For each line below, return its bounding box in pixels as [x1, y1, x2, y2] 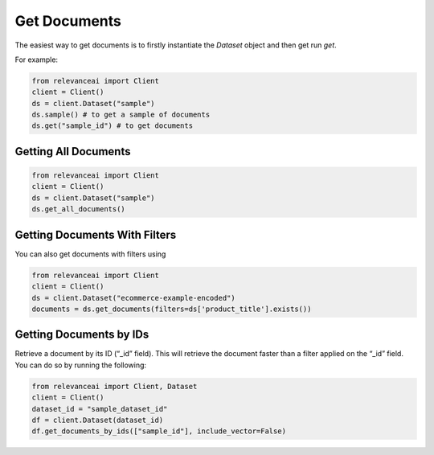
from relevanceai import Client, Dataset [31, 382, 198, 391]
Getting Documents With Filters [14, 227, 177, 241]
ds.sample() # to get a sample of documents [31, 110, 211, 120]
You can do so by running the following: [14, 360, 147, 370]
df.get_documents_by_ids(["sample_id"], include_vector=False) [31, 427, 287, 436]
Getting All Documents [14, 145, 131, 158]
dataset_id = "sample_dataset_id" [31, 404, 168, 413]
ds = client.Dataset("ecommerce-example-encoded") [31, 293, 236, 302]
